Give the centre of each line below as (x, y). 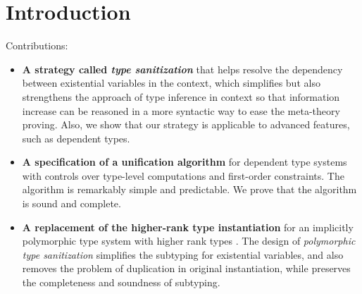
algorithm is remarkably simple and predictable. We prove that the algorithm (189, 189)
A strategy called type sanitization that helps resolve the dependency (182, 69)
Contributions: (37, 45)
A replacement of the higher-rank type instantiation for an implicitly (188, 227)
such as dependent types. (76, 138)
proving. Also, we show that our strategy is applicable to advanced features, (186, 124)
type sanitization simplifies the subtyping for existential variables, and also (183, 254)
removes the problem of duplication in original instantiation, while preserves (186, 268)
